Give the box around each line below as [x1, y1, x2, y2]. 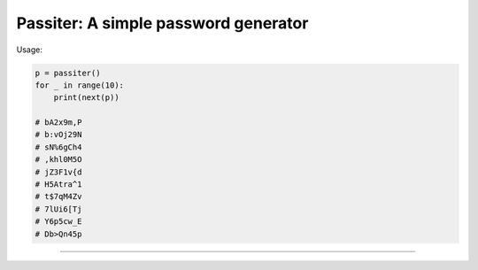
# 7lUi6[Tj [35, 204, 82, 214]
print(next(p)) [53, 93, 119, 103]
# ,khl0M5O [35, 155, 82, 165]
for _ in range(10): [35, 80, 124, 90]
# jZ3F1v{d [35, 166, 82, 177]
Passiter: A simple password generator [16, 13, 309, 33]
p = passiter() [35, 67, 101, 78]
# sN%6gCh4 [35, 142, 82, 152]
